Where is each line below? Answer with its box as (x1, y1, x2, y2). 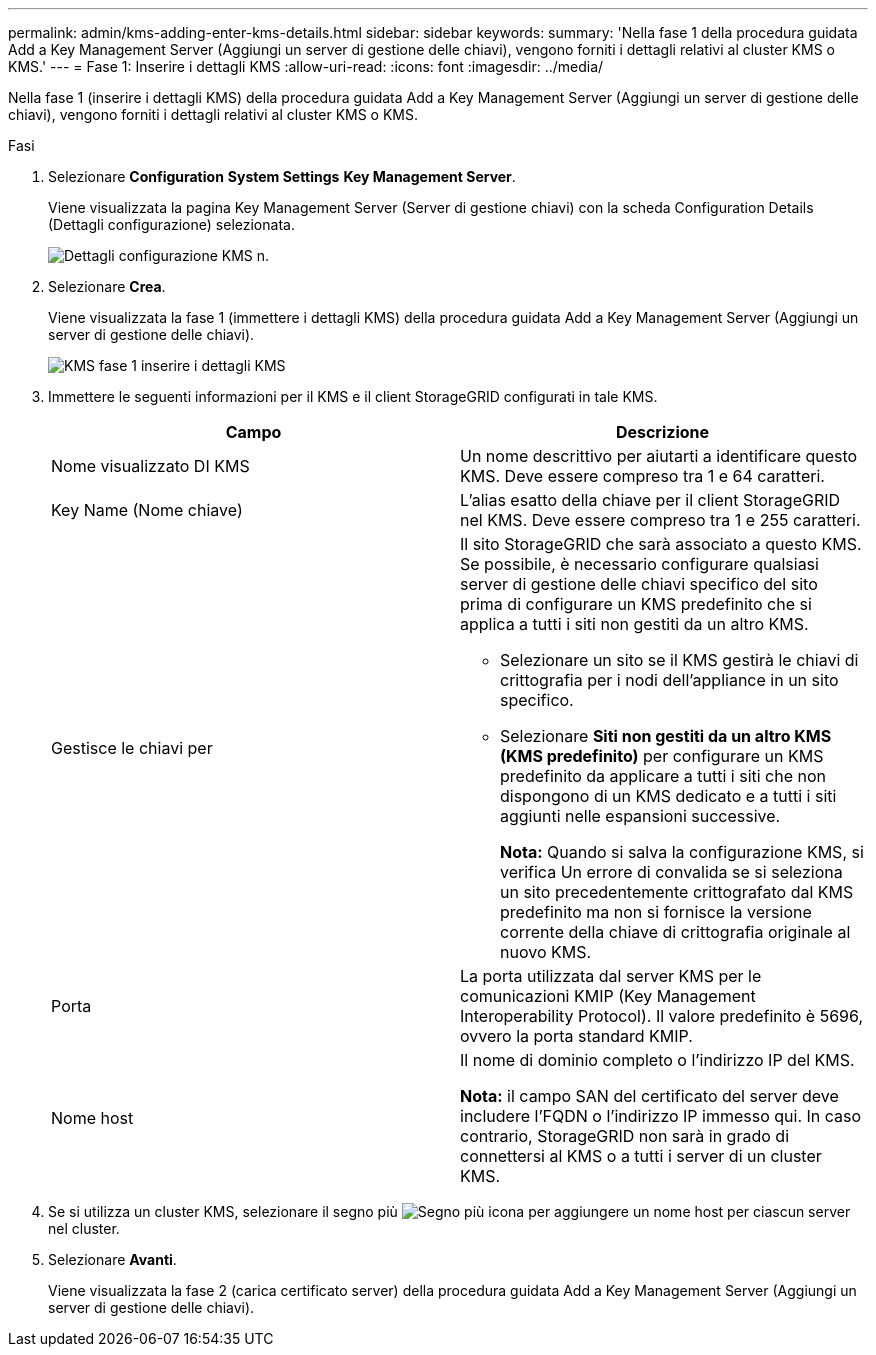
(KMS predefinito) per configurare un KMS (500, 746, 824, 766)
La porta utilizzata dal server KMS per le (460, 966, 762, 986)
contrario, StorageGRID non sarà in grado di (460, 1126, 789, 1146)
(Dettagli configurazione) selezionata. (48, 216, 295, 233)
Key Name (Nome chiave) (51, 500, 243, 520)
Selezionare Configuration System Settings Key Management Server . (48, 168, 516, 185)
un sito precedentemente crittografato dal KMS (500, 882, 854, 902)
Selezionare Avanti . (48, 1251, 177, 1268)
